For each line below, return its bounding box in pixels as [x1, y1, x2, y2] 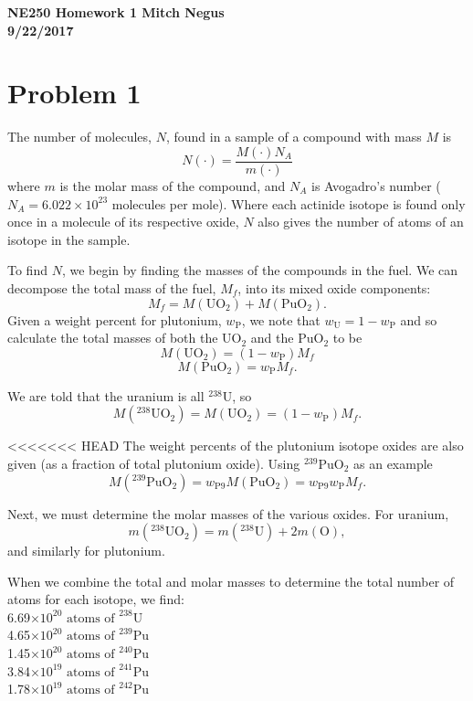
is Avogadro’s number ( [310, 175, 441, 195]
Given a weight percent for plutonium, [7, 310, 222, 329]
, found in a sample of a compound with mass [165, 127, 422, 146]
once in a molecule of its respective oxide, [7, 212, 239, 231]
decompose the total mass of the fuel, [7, 278, 216, 297]
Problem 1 [7, 74, 142, 112]
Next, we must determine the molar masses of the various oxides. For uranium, [7, 504, 449, 523]
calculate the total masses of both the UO [7, 328, 242, 347]
